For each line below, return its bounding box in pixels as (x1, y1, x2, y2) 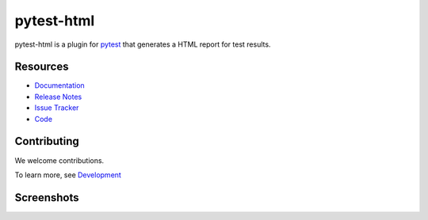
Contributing (14, 135, 79, 148)
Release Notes (34, 92, 82, 101)
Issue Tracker (34, 103, 79, 112)
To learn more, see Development (14, 170, 122, 180)
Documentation (34, 81, 85, 90)
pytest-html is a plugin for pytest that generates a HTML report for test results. (14, 40, 271, 49)
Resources (14, 60, 69, 74)
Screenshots (14, 191, 79, 204)
